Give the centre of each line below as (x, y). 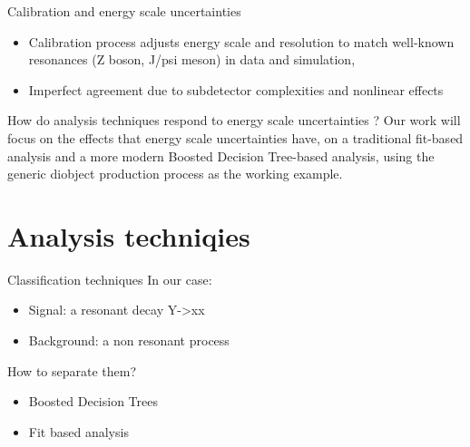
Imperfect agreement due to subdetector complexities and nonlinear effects (236, 89)
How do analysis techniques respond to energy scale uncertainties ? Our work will (234, 120)
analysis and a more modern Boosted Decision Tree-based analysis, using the (221, 155)
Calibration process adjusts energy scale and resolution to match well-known (241, 41)
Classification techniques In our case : (110, 279)
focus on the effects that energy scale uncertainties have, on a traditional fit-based (235, 137)
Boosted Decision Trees (93, 401)
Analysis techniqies (129, 235)
